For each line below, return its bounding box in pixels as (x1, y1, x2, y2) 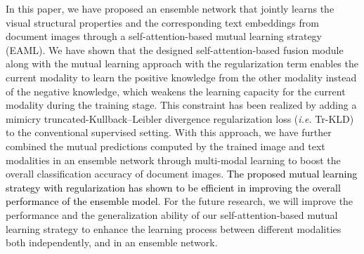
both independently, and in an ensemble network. (6, 235, 218, 250)
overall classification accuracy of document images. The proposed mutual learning (6, 166, 358, 181)
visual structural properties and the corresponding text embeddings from (6, 15, 319, 29)
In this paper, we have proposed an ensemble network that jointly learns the (6, 1, 334, 15)
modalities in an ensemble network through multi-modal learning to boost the (6, 152, 341, 167)
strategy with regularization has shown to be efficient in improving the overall (6, 180, 341, 194)
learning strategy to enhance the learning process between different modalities (6, 221, 342, 236)
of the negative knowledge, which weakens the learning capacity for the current (6, 83, 346, 98)
